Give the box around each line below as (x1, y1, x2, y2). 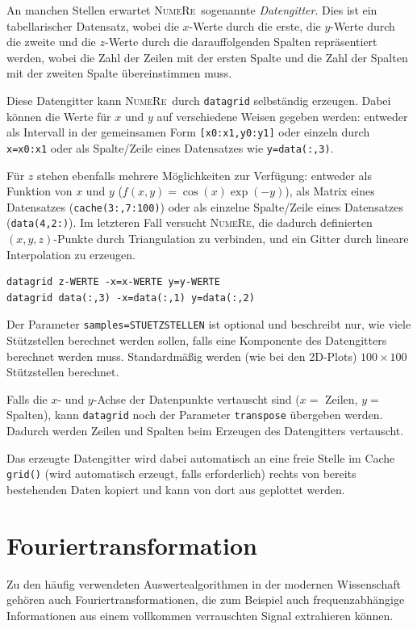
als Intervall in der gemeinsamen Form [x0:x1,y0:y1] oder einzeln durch (6, 124, 370, 140)
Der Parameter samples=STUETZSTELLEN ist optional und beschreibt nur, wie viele (6, 316, 411, 333)
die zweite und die (6, 33, 96, 50)
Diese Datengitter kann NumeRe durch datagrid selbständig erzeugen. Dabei (6, 91, 391, 108)
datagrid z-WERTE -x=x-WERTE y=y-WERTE (6, 276, 220, 288)
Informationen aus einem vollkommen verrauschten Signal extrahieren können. (6, 606, 394, 623)
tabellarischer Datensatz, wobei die (6, 17, 179, 34)
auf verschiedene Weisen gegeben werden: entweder (156, 107, 408, 124)
